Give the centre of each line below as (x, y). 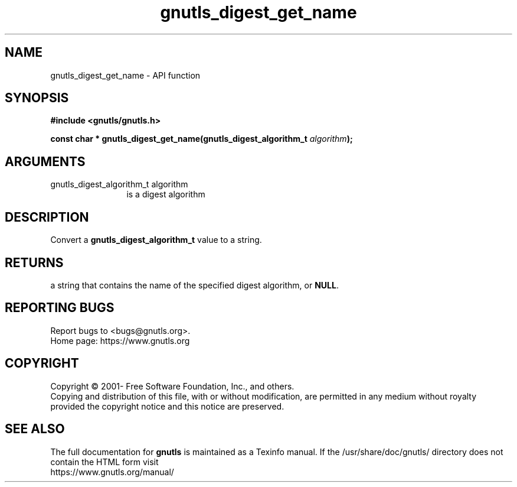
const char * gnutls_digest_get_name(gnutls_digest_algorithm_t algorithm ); (202, 139)
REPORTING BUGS (60, 308)
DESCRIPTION (47, 217)
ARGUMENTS (45, 161)
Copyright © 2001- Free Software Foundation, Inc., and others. (172, 386)
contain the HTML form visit (104, 462)
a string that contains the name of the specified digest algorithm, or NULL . (194, 285)
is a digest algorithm (166, 194)
